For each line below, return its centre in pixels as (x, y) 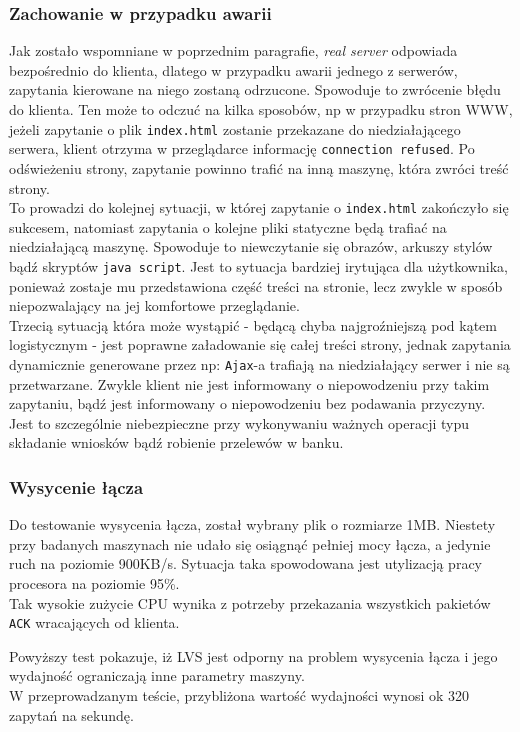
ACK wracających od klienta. (94, 622)
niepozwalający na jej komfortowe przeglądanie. (154, 305)
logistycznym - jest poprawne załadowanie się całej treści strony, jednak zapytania (260, 344)
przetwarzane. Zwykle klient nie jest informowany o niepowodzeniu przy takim (249, 383)
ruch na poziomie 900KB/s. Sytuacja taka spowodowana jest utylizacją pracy (246, 563)
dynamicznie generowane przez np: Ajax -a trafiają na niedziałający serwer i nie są (259, 363)
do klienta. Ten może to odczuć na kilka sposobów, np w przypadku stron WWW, (261, 109)
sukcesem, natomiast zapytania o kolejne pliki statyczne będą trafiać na (228, 226)
